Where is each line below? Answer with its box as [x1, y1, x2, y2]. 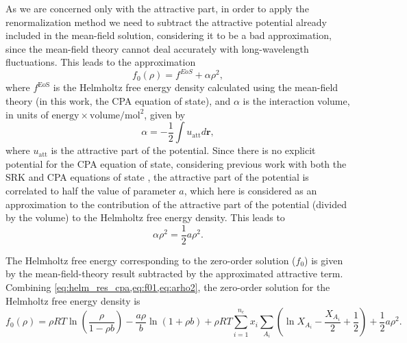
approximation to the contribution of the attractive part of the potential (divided [5, 196, 347, 211]
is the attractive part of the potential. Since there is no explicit [51, 143, 316, 157]
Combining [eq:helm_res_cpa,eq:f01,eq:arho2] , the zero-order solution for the [5, 280, 330, 294]
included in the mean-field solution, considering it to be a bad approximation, [5, 28, 332, 42]
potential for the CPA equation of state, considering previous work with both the [5, 156, 347, 170]
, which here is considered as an [184, 183, 317, 198]
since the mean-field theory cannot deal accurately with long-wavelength [5, 41, 309, 55]
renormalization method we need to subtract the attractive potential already [5, 14, 327, 29]
